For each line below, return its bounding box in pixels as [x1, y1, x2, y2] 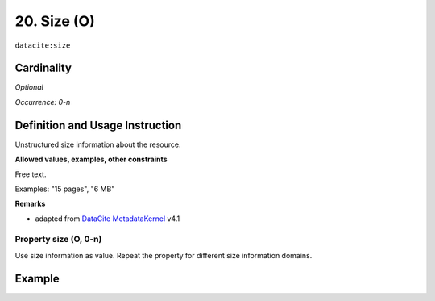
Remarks [14, 199, 46, 209]
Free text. [14, 169, 47, 179]
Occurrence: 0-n [14, 97, 71, 107]
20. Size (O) [14, 12, 96, 30]
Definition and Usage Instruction [14, 118, 182, 132]
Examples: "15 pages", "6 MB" [14, 184, 115, 194]
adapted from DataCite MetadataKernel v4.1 [35, 214, 180, 224]
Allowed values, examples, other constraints [14, 154, 168, 165]
